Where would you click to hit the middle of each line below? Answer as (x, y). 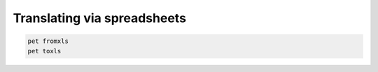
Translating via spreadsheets (100, 18)
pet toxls (44, 51)
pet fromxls (48, 41)
